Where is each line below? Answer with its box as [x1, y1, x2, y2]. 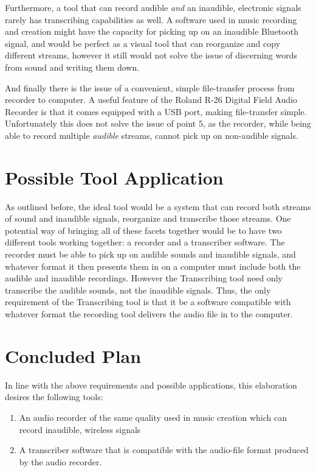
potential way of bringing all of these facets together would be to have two [5, 224, 282, 236]
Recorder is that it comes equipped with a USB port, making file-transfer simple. [5, 105, 307, 118]
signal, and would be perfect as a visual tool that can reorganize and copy [5, 37, 281, 49]
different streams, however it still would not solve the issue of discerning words [5, 49, 298, 62]
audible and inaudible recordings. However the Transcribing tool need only [5, 272, 283, 284]
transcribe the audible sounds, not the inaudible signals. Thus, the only [5, 283, 271, 296]
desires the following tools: [5, 390, 103, 403]
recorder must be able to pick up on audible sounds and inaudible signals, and [5, 248, 296, 261]
